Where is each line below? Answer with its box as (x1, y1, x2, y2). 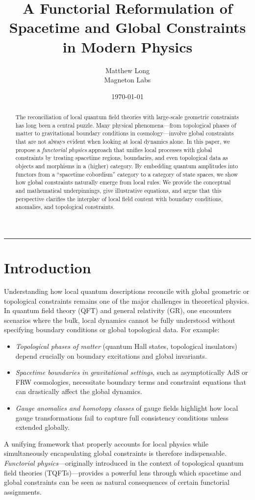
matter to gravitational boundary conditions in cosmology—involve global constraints (15, 129, 234, 137)
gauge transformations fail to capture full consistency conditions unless (15, 412, 229, 422)
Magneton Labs (104, 75, 151, 85)
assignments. (4, 486, 42, 497)
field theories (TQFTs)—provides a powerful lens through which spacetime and (4, 467, 242, 477)
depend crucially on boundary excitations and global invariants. (15, 350, 207, 361)
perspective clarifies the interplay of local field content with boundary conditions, (15, 194, 223, 203)
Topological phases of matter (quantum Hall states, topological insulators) (15, 341, 237, 351)
